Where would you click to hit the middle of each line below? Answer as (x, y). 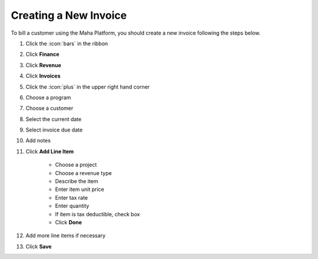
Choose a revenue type (83, 173)
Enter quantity (72, 206)
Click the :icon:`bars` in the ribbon (67, 43)
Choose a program (48, 97)
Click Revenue (44, 65)
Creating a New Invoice (69, 15)
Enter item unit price (79, 189)
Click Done (69, 222)
